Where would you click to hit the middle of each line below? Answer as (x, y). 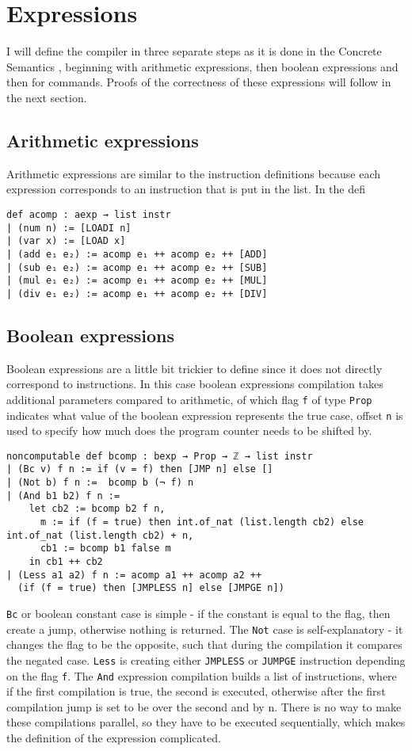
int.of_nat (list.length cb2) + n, (100, 535)
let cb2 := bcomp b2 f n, (97, 509)
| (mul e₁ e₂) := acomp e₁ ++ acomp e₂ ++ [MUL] (137, 281)
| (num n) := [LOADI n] (69, 228)
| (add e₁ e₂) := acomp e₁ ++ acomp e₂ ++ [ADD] (137, 254)
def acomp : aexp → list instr (89, 214)
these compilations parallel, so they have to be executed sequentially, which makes (206, 722)
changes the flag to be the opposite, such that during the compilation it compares (204, 644)
